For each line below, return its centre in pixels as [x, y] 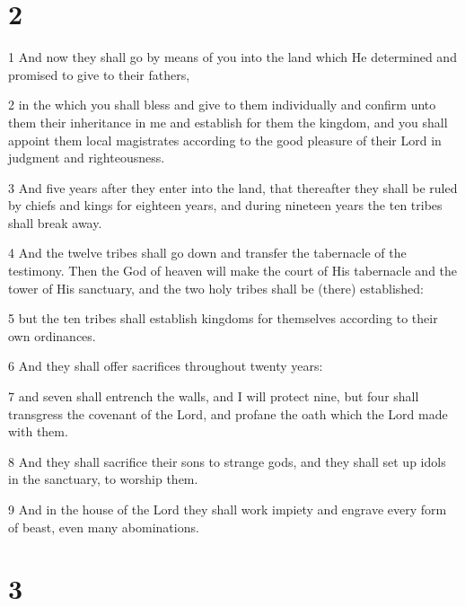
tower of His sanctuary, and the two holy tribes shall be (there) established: [216, 288]
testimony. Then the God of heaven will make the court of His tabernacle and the [233, 271]
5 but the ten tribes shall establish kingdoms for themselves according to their [223, 318]
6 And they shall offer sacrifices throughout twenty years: [166, 366]
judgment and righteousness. [87, 158]
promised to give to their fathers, [99, 74]
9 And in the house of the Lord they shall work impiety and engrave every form [228, 509]
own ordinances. [52, 335]
